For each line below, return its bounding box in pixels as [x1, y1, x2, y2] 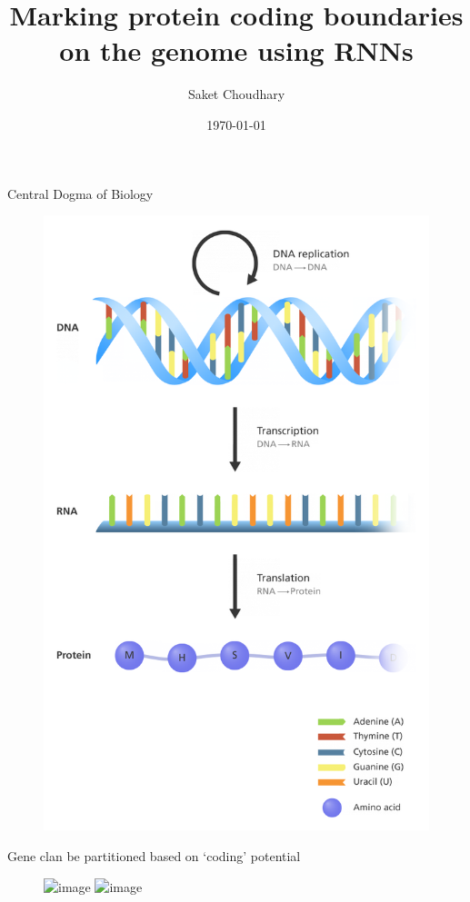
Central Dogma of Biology [7, 183, 154, 203]
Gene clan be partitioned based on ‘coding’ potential [7, 847, 301, 866]
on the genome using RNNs [59, 32, 414, 69]
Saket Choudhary [187, 84, 285, 104]
